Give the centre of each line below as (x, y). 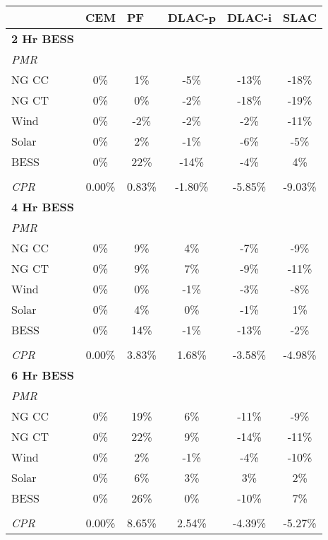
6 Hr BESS (43, 375)
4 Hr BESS (43, 207)
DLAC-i (249, 17)
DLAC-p (192, 17)
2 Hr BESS (43, 39)
